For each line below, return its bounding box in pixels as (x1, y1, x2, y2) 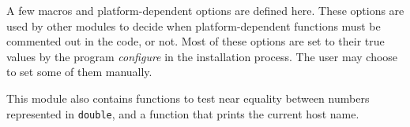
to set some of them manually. (6, 63, 152, 80)
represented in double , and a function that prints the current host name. (6, 105, 359, 122)
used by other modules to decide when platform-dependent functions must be (6, 17, 381, 34)
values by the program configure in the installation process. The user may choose (6, 48, 398, 64)
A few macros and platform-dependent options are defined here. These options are (6, 2, 404, 18)
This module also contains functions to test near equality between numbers (6, 89, 370, 106)
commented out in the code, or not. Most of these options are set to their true (6, 33, 385, 49)
